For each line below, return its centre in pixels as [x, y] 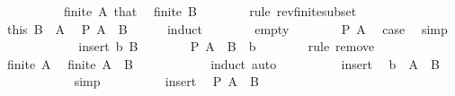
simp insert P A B [166, 81]
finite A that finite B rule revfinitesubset [210, 11]
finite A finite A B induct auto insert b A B [223, 63]
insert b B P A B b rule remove [227, 46]
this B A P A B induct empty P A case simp [227, 28]
